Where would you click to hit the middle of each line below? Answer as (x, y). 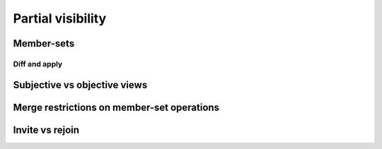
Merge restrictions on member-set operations (116, 107)
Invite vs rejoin (46, 130)
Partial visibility (60, 18)
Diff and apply (38, 64)
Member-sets (44, 43)
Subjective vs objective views (80, 85)
